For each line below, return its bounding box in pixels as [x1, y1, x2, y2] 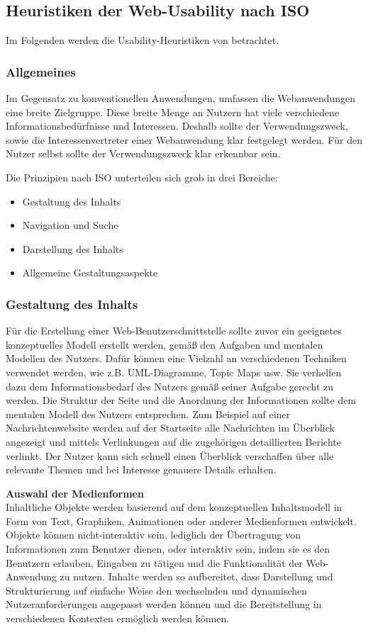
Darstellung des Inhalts [22, 241, 123, 256]
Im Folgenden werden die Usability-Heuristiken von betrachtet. [6, 33, 279, 47]
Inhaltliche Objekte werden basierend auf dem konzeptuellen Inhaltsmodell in [6, 500, 342, 514]
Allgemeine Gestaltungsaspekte [22, 265, 158, 280]
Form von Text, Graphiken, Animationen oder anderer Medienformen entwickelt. [6, 513, 357, 528]
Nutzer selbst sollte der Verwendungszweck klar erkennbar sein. [6, 146, 281, 161]
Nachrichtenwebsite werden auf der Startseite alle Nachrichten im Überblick [6, 420, 335, 435]
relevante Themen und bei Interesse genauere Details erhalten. [6, 462, 277, 477]
